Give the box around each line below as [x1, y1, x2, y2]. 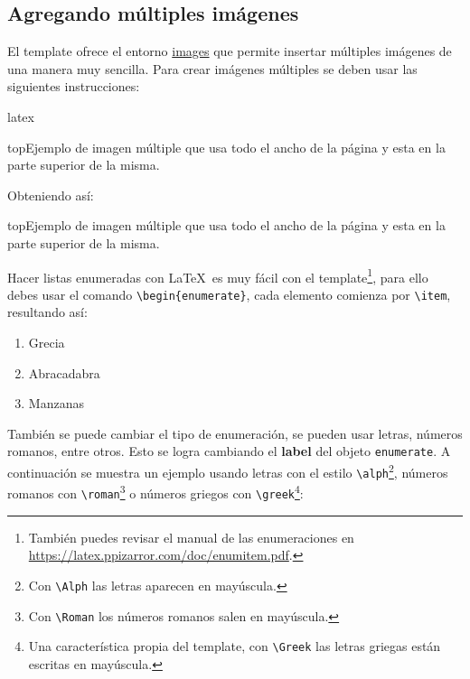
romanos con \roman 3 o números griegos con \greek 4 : [7, 481, 304, 503]
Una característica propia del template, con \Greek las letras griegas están [28, 637, 441, 656]
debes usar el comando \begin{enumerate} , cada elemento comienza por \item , [7, 284, 451, 303]
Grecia [28, 333, 65, 352]
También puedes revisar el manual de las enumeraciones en [28, 527, 354, 546]
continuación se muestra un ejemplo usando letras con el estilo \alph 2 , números [7, 460, 448, 481]
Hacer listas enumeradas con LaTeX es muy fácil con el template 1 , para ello [7, 265, 428, 286]
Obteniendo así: [7, 185, 94, 204]
